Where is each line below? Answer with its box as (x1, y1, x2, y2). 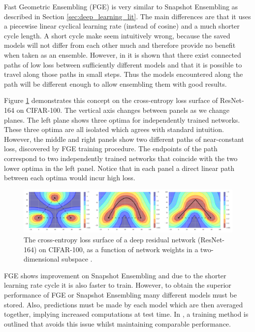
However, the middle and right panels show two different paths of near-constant (4, 133, 244, 144)
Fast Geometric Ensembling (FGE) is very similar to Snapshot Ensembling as (4, 1, 238, 11)
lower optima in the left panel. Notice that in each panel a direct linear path (4, 163, 234, 173)
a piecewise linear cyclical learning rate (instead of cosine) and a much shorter (4, 21, 240, 31)
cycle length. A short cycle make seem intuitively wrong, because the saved (4, 30, 230, 40)
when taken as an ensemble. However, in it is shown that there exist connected (4, 49, 241, 60)
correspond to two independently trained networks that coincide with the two (4, 153, 238, 163)
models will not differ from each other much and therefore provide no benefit (4, 40, 236, 50)
